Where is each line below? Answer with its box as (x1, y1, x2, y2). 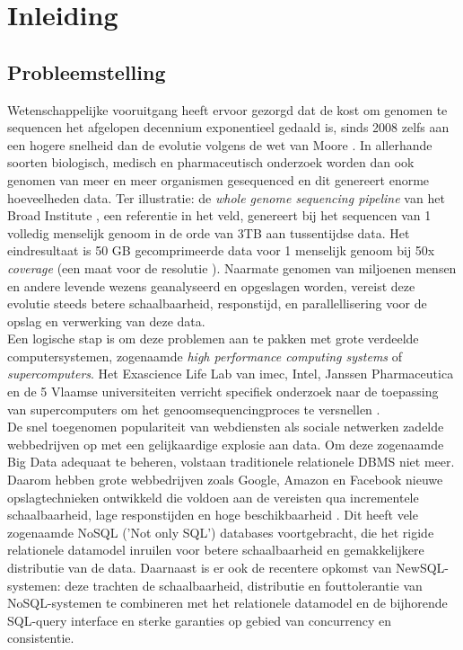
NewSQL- (396, 558, 450, 577)
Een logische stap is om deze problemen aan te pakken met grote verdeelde (7, 329, 419, 348)
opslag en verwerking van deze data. (7, 311, 205, 330)
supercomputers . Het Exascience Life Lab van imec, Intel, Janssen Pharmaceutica (7, 364, 454, 383)
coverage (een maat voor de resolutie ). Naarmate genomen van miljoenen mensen (7, 258, 457, 277)
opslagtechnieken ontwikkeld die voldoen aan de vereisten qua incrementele (7, 487, 419, 506)
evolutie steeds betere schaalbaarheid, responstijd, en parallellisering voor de (7, 294, 427, 313)
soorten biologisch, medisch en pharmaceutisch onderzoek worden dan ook (7, 153, 415, 172)
